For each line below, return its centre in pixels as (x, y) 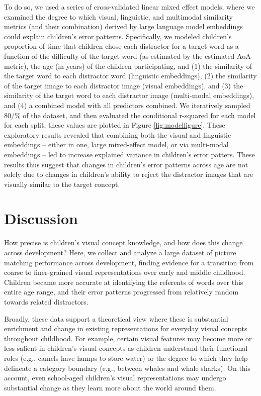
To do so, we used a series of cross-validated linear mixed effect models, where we (129, 7)
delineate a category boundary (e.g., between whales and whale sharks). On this (127, 368)
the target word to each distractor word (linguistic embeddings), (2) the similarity (130, 76)
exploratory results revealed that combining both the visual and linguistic (118, 134)
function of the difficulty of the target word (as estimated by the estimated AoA (127, 56)
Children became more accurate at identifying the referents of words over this (124, 282)
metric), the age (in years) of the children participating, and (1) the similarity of (128, 66)
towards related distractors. (46, 301)
